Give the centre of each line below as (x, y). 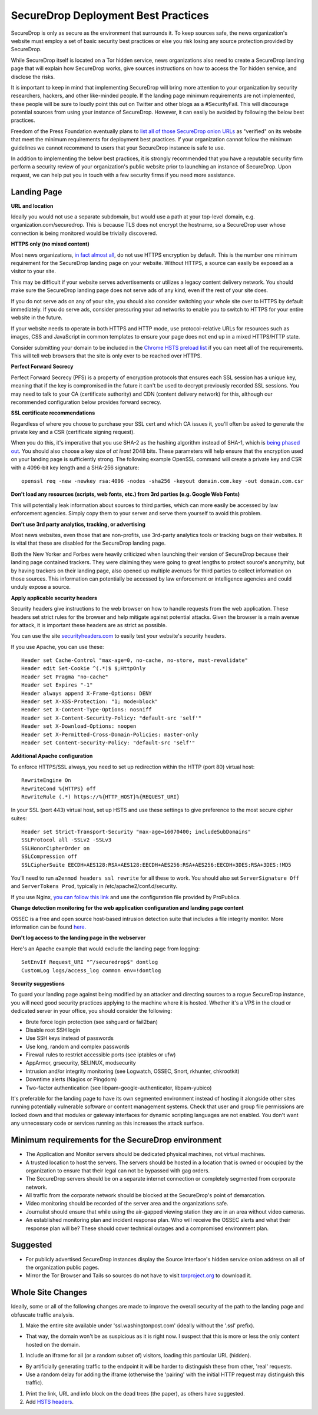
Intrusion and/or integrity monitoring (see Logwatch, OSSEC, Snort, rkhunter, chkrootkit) (132, 1071)
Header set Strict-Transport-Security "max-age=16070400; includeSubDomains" (136, 832)
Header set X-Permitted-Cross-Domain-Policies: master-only (110, 734)
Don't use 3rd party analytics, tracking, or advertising (78, 524)
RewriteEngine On (46, 781)
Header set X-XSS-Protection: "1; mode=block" (90, 702)
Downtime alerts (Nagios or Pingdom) (71, 1079)
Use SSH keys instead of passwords (70, 1038)
